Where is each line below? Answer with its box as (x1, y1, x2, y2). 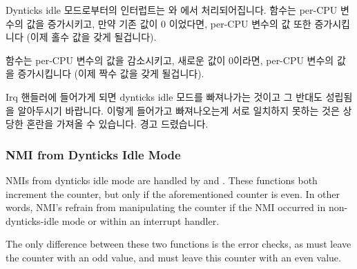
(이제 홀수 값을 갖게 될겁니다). (26, 30, 157, 44)
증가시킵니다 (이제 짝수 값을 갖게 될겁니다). (17, 66, 204, 81)
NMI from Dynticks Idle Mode (6, 146, 181, 163)
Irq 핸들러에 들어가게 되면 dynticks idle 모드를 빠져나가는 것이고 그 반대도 (6, 89, 322, 103)
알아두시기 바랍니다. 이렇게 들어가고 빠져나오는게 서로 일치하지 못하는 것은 (17, 103, 340, 117)
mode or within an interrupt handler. (61, 213, 220, 228)
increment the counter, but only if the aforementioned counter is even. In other (6, 186, 340, 201)
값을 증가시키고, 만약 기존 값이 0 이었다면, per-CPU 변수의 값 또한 (26, 16, 311, 30)
